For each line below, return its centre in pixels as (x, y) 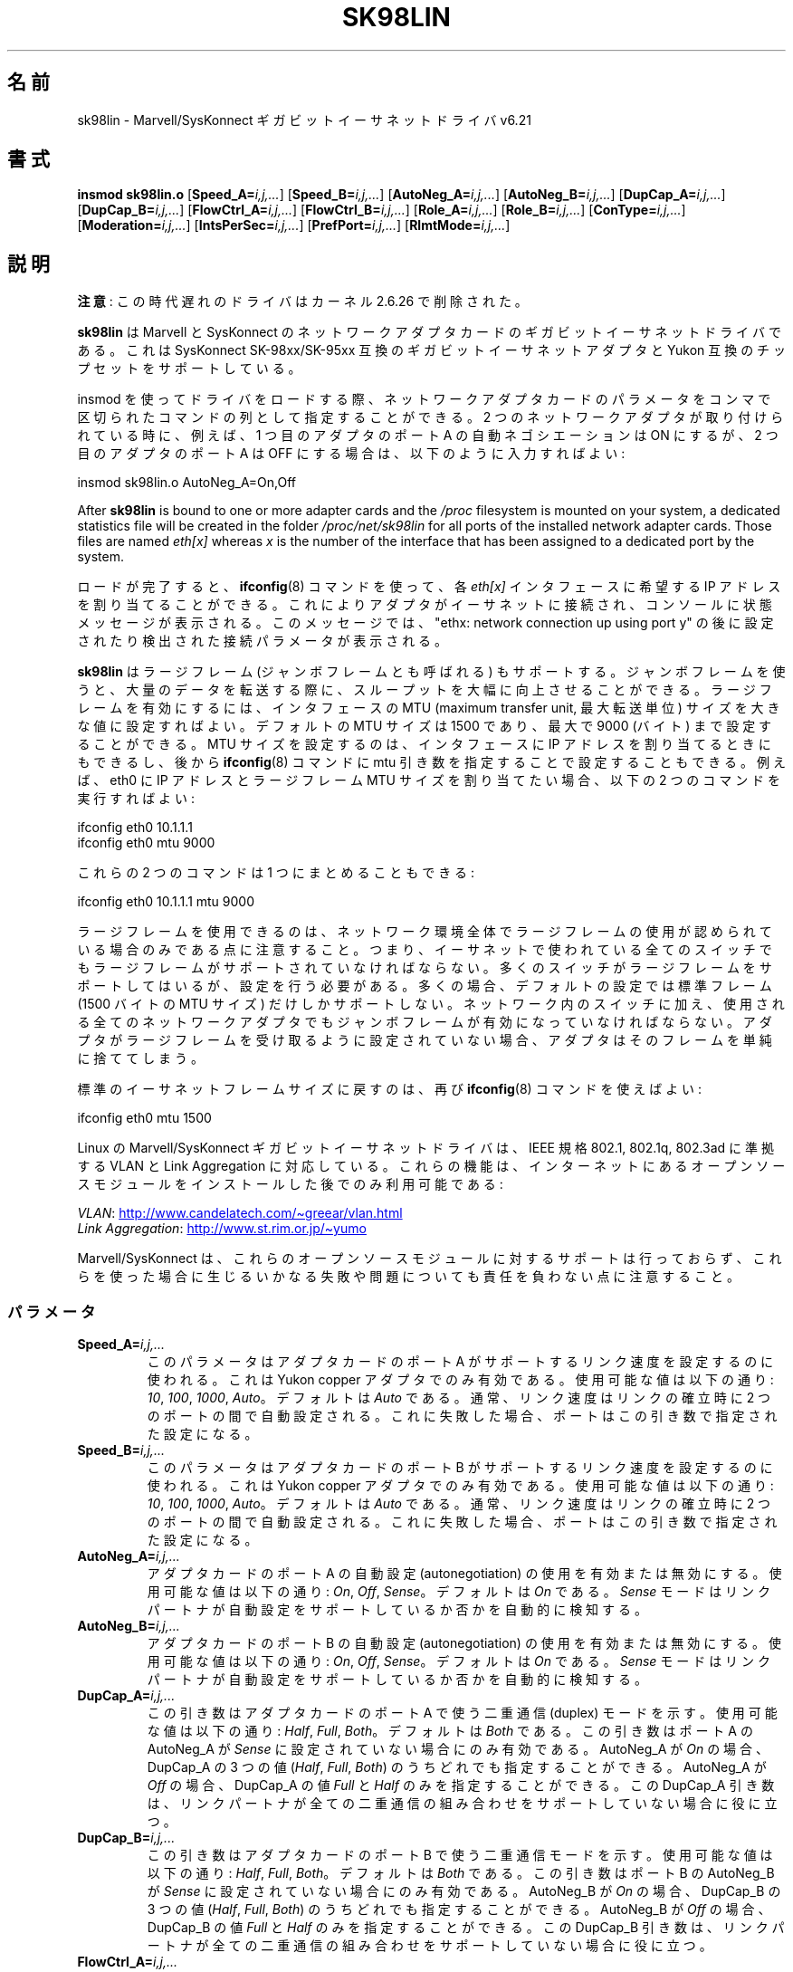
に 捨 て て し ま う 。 (140, 1058)
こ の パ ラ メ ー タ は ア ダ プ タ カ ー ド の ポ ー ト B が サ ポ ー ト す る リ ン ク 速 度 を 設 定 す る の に (460, 1468)
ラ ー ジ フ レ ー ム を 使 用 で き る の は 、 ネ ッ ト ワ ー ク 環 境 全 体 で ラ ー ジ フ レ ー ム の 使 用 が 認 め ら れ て (425, 932)
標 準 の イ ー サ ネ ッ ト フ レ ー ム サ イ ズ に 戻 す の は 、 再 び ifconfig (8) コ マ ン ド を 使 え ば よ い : (390, 1089)
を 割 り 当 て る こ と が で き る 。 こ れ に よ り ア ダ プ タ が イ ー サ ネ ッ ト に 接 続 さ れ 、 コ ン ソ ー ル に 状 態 (425, 605)
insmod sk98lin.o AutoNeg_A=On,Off (187, 483)
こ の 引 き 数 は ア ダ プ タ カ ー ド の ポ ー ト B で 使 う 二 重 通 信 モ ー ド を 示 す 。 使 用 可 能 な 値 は (460, 1855)
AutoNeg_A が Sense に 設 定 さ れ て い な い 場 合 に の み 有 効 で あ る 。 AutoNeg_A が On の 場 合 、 (458, 1749)
